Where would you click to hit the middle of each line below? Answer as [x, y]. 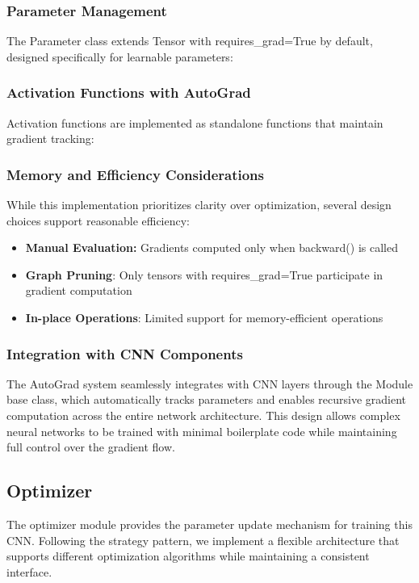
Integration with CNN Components [125, 353]
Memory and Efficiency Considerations [135, 174]
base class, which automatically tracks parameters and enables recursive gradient [207, 399]
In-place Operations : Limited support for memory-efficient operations [204, 317]
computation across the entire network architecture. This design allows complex [203, 415]
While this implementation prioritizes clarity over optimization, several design [199, 205]
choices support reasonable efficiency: [98, 220]
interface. [29, 571]
